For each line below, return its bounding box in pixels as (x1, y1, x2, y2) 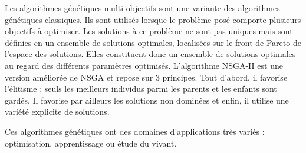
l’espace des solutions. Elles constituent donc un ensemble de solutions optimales (5, 48, 296, 60)
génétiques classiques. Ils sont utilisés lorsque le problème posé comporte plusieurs (5, 13, 301, 25)
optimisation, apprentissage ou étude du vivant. (5, 137, 177, 149)
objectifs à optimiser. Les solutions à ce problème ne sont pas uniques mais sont (5, 25, 293, 37)
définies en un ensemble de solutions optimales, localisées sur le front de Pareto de (5, 36, 301, 48)
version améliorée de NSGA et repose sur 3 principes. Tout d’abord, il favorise (5, 71, 288, 83)
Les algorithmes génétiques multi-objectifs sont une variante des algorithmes (5, 2, 280, 14)
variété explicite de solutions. (5, 105, 110, 118)
